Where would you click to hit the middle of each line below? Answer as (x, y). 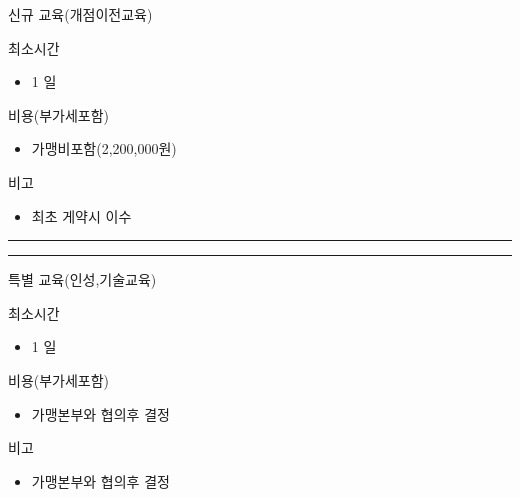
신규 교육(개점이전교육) (80, 14)
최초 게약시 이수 (81, 215)
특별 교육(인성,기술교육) (82, 279)
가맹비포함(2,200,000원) (104, 148)
